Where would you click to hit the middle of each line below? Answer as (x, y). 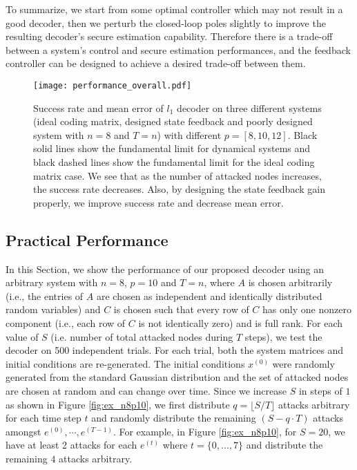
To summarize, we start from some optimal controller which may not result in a (174, 9)
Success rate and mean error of (98, 107)
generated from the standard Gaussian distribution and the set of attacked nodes (177, 377)
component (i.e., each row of (66, 322)
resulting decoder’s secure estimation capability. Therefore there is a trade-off (169, 36)
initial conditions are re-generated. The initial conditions (125, 363)
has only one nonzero (307, 309)
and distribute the (284, 445)
